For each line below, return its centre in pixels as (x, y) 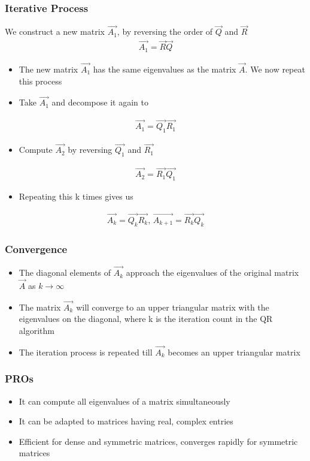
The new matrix (48, 69)
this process (40, 81)
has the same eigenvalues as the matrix (165, 69)
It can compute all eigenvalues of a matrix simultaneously (124, 401)
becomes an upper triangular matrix (234, 352)
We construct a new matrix (55, 31)
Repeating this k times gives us (76, 196)
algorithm (37, 330)
